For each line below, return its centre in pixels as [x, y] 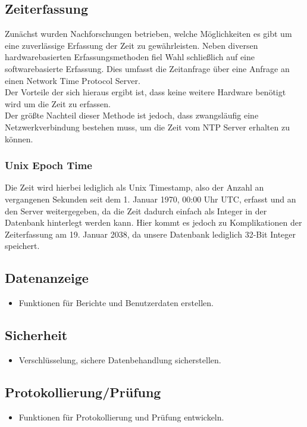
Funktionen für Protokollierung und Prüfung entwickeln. [121, 417]
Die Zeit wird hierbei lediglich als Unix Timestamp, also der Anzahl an [134, 187]
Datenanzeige [47, 278]
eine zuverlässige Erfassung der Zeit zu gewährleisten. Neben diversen [131, 45]
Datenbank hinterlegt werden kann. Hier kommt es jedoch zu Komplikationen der [153, 222]
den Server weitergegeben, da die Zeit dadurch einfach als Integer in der [136, 211]
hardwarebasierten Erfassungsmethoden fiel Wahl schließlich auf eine [130, 57]
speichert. [22, 246]
